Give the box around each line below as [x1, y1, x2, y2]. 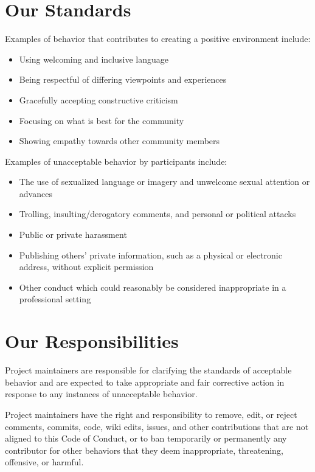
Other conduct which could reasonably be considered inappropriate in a [19, 280, 286, 293]
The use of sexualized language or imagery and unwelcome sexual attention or [19, 175, 310, 188]
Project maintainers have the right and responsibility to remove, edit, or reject [5, 408, 297, 420]
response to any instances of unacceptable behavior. [5, 387, 198, 400]
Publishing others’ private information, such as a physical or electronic [19, 248, 282, 261]
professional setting [19, 293, 91, 305]
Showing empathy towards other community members [19, 134, 220, 147]
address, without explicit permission [19, 260, 154, 273]
